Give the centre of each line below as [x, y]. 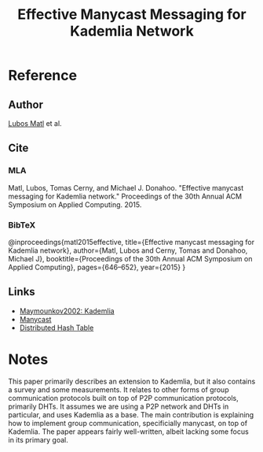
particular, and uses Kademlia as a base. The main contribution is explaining [131, 414]
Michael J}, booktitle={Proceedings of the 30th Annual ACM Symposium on [130, 258]
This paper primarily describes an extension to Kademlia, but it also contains [132, 381]
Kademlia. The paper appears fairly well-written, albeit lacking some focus [128, 432]
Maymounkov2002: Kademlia [67, 311]
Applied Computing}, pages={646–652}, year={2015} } [97, 267]
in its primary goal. [38, 439]
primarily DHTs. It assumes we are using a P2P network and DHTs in [119, 406]
